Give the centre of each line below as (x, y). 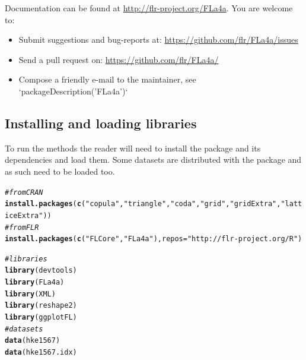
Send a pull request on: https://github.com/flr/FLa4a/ (119, 59)
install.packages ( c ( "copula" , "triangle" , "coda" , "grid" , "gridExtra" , (143, 204)
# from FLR (22, 227)
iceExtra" (24, 215)
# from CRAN (24, 192)
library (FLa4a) (35, 282)
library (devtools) (41, 271)
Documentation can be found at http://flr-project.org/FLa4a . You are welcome (149, 8)
